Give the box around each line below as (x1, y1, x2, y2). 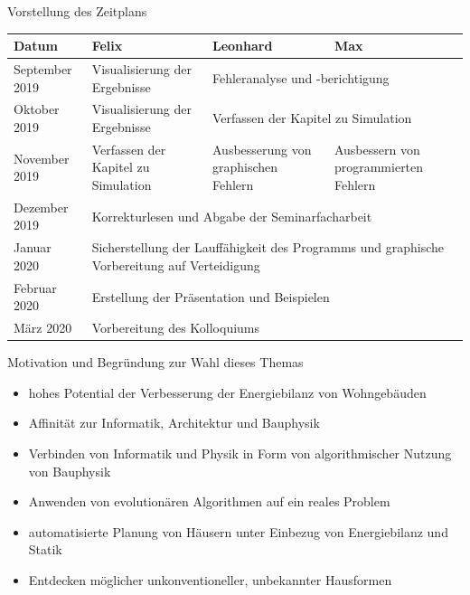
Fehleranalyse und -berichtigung (211, 68, 390, 87)
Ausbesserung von (211, 139, 312, 158)
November (14, 148, 70, 167)
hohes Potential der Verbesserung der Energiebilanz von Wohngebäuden (28, 382, 427, 401)
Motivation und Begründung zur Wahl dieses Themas (7, 353, 304, 372)
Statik (28, 540, 62, 559)
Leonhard (211, 36, 273, 55)
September (14, 59, 72, 78)
